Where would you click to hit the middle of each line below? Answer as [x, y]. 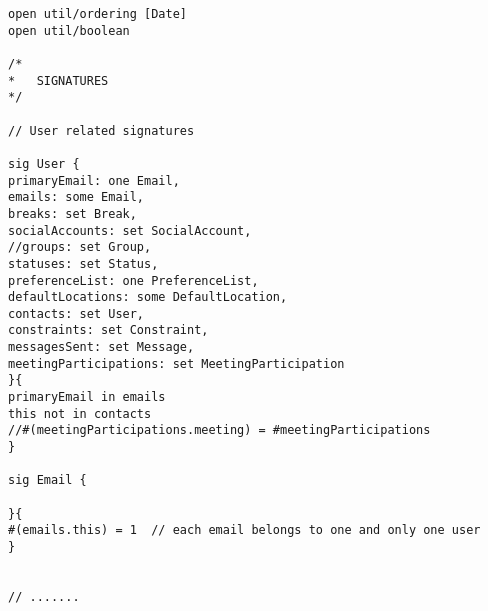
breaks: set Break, [72, 213]
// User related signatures [101, 130]
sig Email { [47, 480]
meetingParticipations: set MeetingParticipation [176, 363]
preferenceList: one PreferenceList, [133, 280]
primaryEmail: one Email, [94, 180]
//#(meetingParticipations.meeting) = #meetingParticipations [219, 430]
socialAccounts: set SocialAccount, [130, 230]
